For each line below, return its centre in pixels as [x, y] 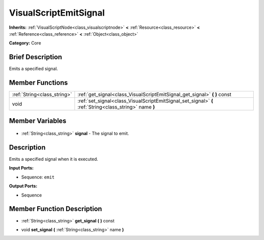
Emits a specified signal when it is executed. [54, 159]
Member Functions [38, 83]
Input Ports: [21, 168]
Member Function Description [55, 209]
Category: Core [25, 43]
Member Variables [38, 120]
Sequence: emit [38, 177]
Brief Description [35, 57]
